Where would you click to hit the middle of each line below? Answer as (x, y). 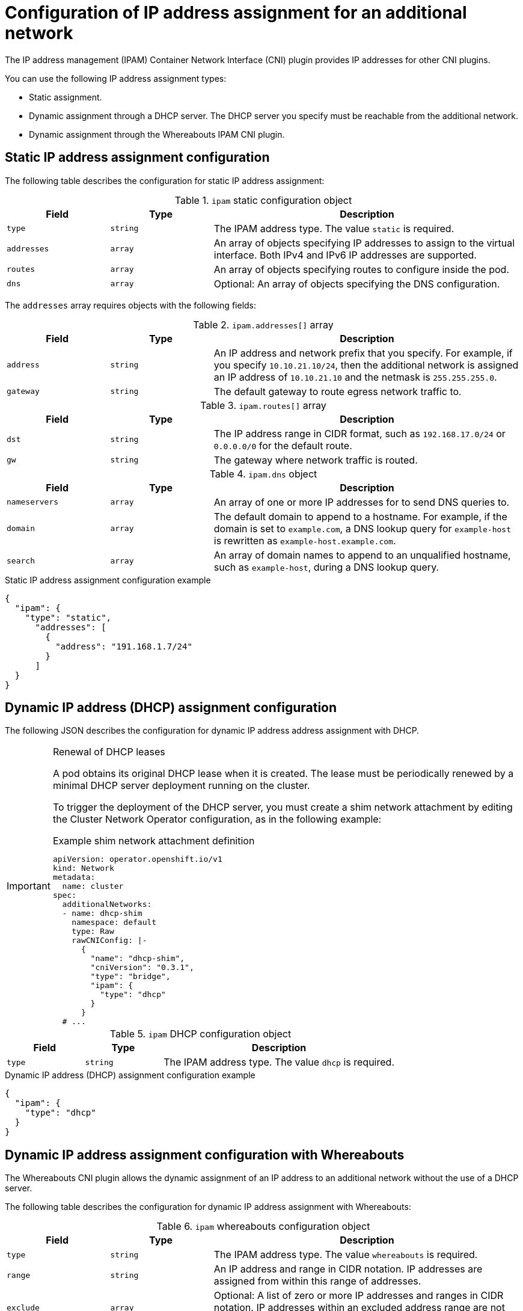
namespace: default (114, 923)
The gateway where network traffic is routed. (316, 460)
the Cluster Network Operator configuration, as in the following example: (217, 819)
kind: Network (83, 868)
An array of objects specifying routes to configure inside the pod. (361, 269)
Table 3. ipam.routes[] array (263, 405)
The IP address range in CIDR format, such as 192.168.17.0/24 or (359, 433)
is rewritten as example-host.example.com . (305, 540)
